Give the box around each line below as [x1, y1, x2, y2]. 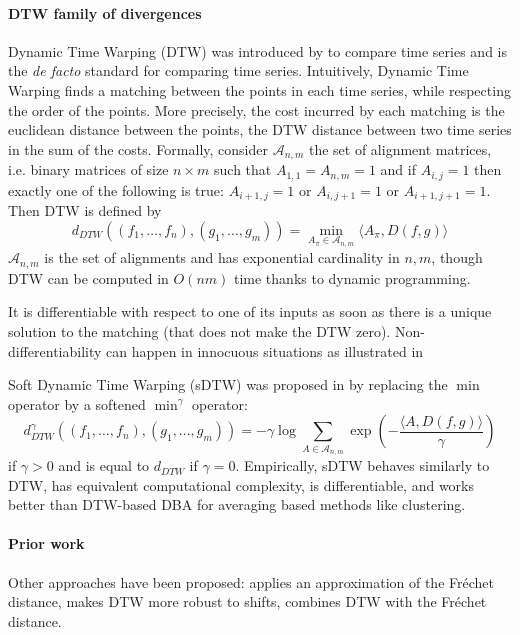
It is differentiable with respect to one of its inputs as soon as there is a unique [8, 301, 492, 322]
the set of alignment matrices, [308, 138, 492, 159]
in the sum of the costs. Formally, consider [8, 138, 268, 159]
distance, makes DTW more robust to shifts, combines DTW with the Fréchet [8, 591, 487, 612]
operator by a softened [8, 393, 146, 414]
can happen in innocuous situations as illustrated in [106, 340, 424, 361]
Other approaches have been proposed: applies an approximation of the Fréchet [8, 571, 494, 592]
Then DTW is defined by [8, 200, 162, 221]
